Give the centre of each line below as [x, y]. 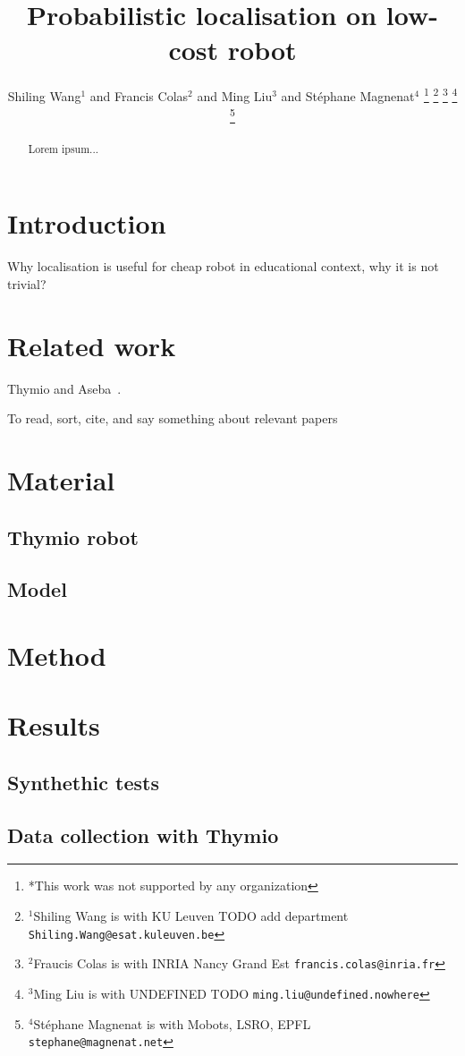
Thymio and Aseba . [64, 388]
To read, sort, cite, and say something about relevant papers [173, 418]
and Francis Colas [139, 95]
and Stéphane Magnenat [348, 95]
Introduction [87, 223]
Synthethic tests [83, 782]
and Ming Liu [235, 95]
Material [61, 479]
